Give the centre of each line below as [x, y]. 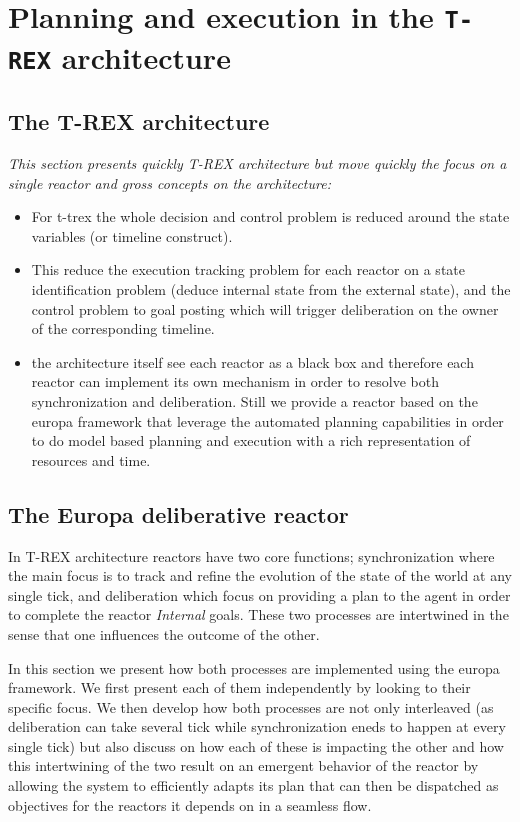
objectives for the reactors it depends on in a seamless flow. [190, 804]
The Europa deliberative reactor [178, 513]
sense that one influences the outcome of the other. [164, 633]
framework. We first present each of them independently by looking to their [239, 687]
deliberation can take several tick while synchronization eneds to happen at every [257, 726]
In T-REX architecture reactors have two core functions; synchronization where [251, 555]
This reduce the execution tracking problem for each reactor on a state [248, 269]
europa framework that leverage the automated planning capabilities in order [267, 420]
